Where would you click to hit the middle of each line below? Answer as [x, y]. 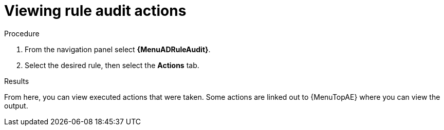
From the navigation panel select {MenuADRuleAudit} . [118, 49]
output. [16, 105]
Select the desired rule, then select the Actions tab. [112, 65]
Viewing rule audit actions [95, 11]
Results [17, 81]
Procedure [22, 33]
